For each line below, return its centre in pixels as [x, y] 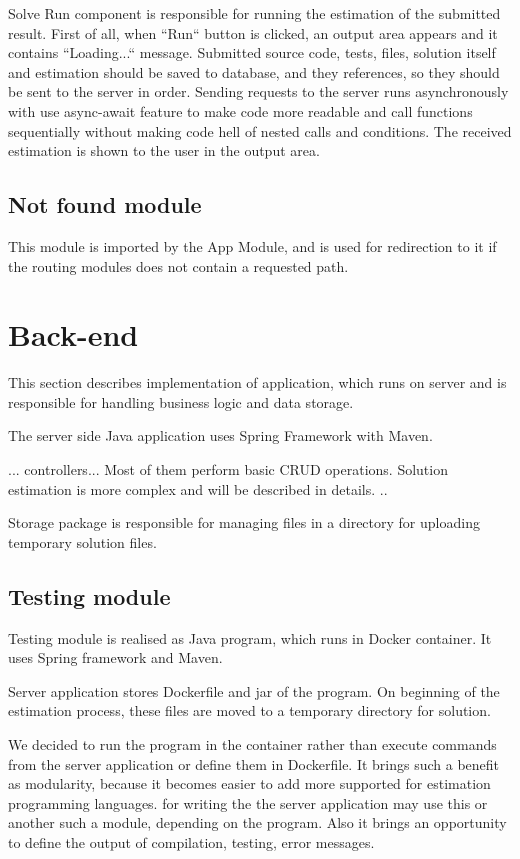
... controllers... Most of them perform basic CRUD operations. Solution [228, 469]
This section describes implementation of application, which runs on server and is [257, 382]
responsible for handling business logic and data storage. [181, 401]
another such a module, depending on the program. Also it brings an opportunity [257, 822]
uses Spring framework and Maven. [115, 657]
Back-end [73, 334]
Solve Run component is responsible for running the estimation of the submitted [254, 13]
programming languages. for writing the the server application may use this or [248, 802]
